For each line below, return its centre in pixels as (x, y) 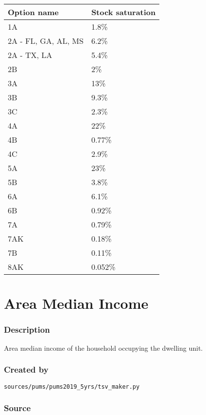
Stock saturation (123, 12)
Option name (33, 12)
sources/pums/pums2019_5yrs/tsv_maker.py (72, 387)
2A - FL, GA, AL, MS (46, 41)
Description (27, 330)
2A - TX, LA (30, 55)
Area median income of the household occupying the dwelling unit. (103, 348)
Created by (26, 369)
